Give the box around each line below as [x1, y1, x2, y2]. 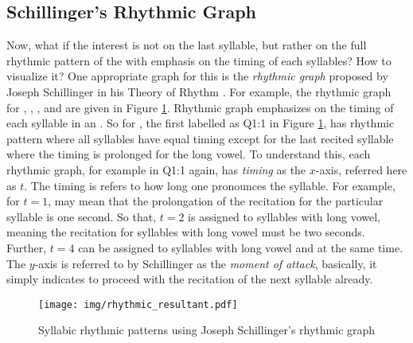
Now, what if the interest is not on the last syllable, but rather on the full [6, 37, 367, 53]
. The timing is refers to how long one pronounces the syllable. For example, [24, 177, 395, 193]
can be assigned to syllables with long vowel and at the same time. [78, 239, 403, 255]
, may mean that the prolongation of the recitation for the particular [48, 193, 384, 209]
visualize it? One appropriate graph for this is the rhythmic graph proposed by [6, 68, 388, 84]
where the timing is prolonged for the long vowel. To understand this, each [6, 146, 371, 162]
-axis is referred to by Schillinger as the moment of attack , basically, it [34, 255, 377, 271]
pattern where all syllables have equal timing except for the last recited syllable [6, 130, 394, 146]
